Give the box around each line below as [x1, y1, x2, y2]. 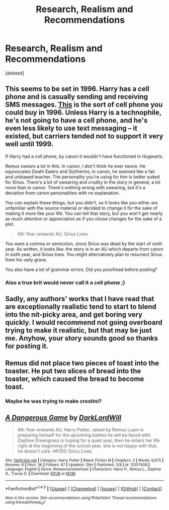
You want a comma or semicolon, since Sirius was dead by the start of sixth [5, 241, 162, 247]
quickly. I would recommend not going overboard [5, 318, 162, 327]
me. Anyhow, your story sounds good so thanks [5, 334, 158, 343]
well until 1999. [5, 140, 54, 148]
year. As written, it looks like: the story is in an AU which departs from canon [5, 246, 163, 252]
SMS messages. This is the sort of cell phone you [5, 100, 163, 109]
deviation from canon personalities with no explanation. [5, 190, 120, 196]
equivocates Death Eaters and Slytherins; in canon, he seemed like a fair [5, 168, 155, 175]
